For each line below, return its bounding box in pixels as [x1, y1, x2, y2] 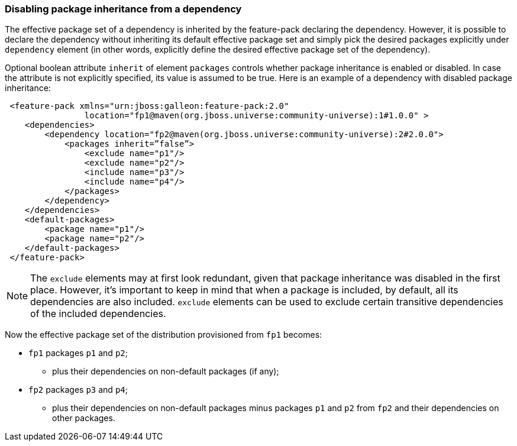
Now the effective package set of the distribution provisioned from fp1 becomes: [5, 329, 322, 340]
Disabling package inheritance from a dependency [5, 3, 242, 15]
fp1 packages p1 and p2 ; [28, 348, 128, 358]
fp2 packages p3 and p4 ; [28, 384, 128, 395]
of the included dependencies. [30, 308, 166, 320]
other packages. [52, 413, 115, 424]
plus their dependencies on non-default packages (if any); [52, 366, 279, 377]
